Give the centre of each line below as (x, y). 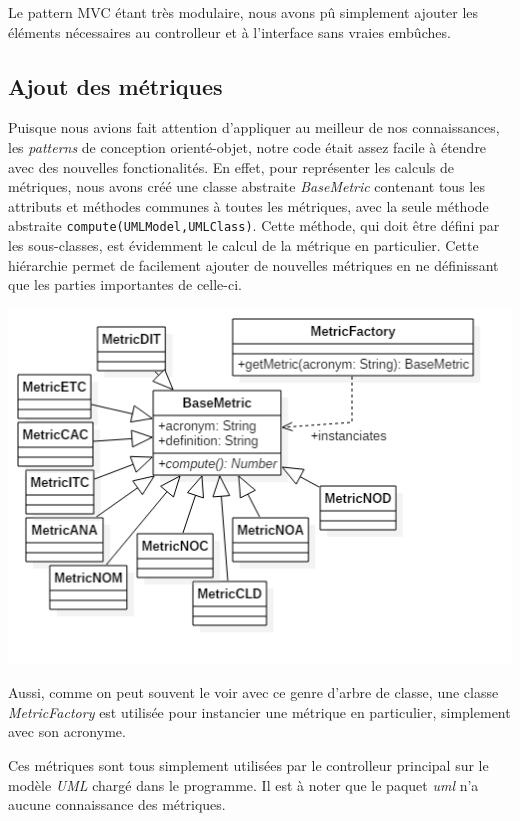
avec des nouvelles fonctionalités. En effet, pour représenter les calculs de (231, 166)
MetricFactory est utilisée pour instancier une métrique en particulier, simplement (259, 711)
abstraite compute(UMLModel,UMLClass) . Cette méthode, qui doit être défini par (254, 225)
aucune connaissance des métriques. (117, 804)
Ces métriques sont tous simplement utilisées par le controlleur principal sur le (248, 765)
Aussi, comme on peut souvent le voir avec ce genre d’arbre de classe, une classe (253, 692)
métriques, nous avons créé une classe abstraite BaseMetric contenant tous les (246, 186)
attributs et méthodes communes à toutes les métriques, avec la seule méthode (248, 205)
